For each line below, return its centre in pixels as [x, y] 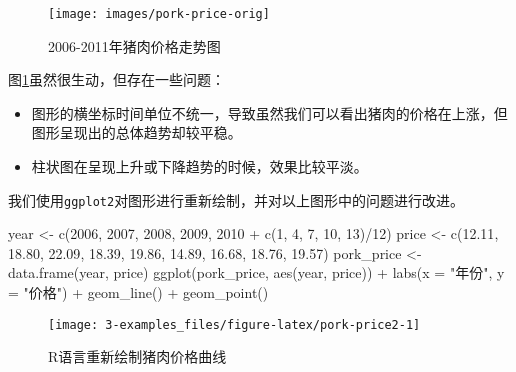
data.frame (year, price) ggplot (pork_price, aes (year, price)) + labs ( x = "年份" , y [256, 272]
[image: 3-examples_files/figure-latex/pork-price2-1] [234, 324]
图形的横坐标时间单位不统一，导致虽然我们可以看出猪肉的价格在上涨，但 [269, 112]
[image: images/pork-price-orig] [159, 14]
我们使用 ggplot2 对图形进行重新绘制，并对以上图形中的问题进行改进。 [236, 199]
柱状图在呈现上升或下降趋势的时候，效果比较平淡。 [199, 166]
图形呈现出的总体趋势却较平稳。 [136, 132]
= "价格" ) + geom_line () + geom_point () [138, 292]
